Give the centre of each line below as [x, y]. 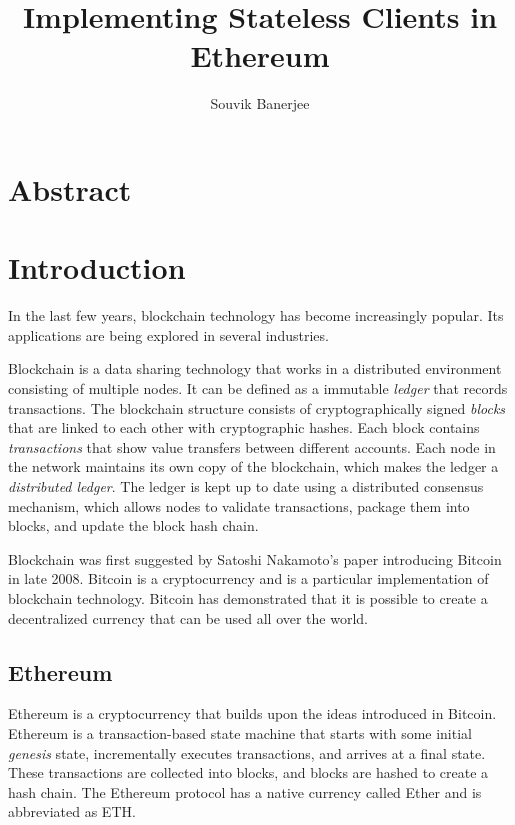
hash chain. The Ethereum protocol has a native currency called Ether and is [245, 791]
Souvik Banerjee [260, 103]
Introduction [97, 267]
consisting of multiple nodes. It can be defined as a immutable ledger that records [258, 388]
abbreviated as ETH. [72, 811]
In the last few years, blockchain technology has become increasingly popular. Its [256, 315]
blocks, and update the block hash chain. [133, 525]
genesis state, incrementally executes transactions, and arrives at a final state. [247, 752]
